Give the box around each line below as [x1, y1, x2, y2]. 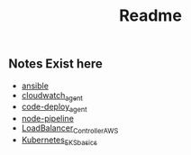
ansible [21, 80, 49, 91]
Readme [119, 5, 182, 26]
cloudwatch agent [21, 89, 83, 103]
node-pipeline [21, 114, 74, 124]
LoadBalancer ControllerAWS [21, 123, 119, 135]
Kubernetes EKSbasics [21, 134, 98, 147]
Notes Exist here [8, 56, 103, 72]
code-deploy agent [21, 101, 87, 114]
